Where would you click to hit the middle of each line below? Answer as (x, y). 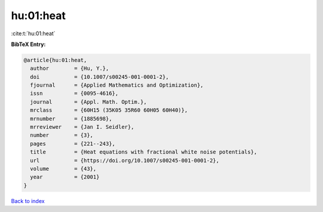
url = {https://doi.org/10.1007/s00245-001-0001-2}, (125, 160)
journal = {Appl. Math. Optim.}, (89, 102)
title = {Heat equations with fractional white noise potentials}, (144, 152)
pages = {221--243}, (73, 144)
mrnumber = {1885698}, (71, 119)
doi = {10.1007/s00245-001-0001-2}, (100, 77)
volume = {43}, (63, 169)
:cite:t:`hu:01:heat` (33, 33)
